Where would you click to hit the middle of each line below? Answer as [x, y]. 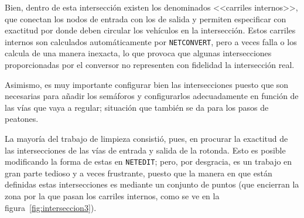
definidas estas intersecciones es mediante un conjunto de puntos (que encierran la [152, 184]
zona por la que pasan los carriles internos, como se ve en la [112, 196]
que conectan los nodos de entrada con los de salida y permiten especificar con [146, 18]
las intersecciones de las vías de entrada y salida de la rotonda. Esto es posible [145, 150]
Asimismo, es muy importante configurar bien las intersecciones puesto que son [147, 84]
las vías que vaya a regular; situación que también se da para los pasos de [137, 107]
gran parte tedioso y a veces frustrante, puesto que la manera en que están [139, 173]
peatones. [22, 119]
